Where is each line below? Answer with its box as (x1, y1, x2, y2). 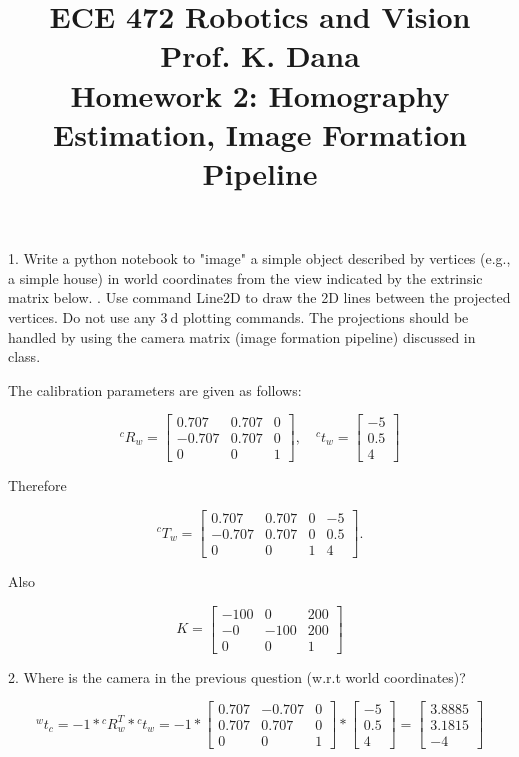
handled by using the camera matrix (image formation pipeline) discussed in (8, 326, 476, 347)
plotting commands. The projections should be (182, 306, 469, 327)
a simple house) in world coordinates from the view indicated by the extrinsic (8, 267, 483, 288)
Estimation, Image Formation (52, 113, 468, 154)
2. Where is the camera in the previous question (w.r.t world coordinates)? (8, 666, 466, 687)
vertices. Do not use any (8, 306, 156, 327)
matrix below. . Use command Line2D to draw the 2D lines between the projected (8, 287, 511, 308)
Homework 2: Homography (70, 74, 450, 115)
